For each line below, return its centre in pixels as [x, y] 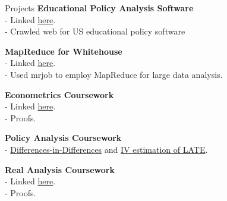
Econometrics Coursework [59, 94]
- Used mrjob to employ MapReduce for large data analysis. [114, 74]
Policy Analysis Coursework [63, 138]
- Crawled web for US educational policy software [95, 31]
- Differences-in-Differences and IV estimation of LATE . [106, 149]
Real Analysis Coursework [60, 169]
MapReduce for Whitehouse [64, 51]
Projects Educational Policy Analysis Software [99, 8]
